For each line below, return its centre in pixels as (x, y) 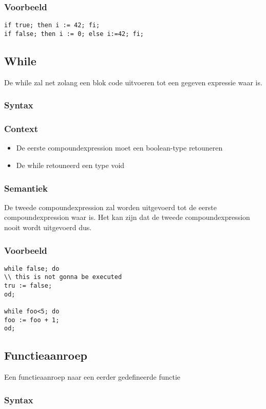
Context (21, 129)
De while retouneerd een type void (70, 165)
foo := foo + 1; (32, 320)
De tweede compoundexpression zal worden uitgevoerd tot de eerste (110, 207)
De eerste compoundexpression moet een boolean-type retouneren (119, 148)
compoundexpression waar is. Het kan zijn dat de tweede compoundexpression (127, 217)
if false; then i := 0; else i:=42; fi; (74, 34)
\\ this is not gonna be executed (63, 277)
